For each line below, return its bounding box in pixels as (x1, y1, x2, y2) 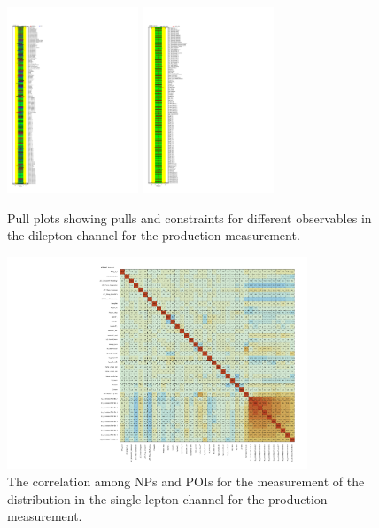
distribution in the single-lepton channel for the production (7, 489, 328, 508)
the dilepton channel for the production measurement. (7, 226, 300, 245)
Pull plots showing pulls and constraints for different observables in (7, 208, 372, 227)
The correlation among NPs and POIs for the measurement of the (7, 472, 365, 491)
